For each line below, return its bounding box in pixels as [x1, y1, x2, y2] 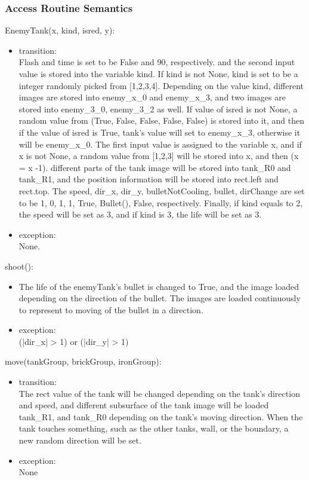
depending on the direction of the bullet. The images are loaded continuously [18, 292, 301, 304]
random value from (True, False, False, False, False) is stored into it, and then [18, 114, 304, 127]
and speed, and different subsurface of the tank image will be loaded [18, 399, 269, 411]
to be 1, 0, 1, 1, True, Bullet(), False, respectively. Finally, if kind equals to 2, [18, 196, 303, 209]
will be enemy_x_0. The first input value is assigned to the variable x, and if [18, 137, 302, 150]
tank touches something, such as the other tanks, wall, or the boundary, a [18, 422, 289, 435]
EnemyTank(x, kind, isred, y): [5, 24, 115, 36]
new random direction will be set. [18, 434, 141, 447]
